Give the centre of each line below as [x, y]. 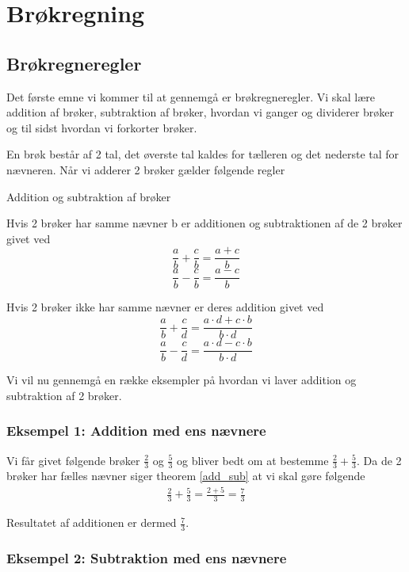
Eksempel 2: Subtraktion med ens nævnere [147, 557]
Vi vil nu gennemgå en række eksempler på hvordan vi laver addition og [182, 380]
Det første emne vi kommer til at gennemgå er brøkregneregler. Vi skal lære [191, 96]
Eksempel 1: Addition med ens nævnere [136, 431]
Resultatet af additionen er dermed [92, 522]
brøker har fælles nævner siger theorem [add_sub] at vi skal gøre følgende [186, 476]
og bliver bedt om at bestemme [252, 460]
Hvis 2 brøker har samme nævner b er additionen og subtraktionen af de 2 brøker [204, 223]
